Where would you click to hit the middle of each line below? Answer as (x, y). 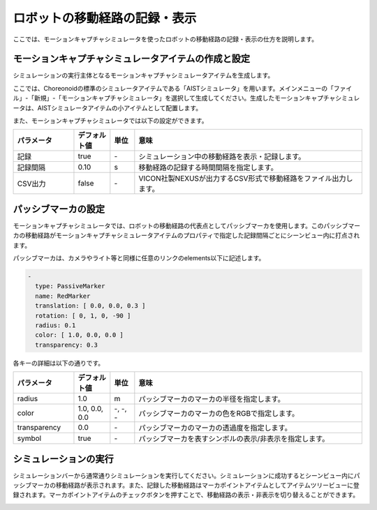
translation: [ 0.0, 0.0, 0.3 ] (90, 306)
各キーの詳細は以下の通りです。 (59, 363)
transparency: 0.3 (66, 345)
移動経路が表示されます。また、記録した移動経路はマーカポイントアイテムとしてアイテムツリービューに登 (207, 486)
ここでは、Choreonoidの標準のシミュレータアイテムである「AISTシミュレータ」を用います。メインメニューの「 (173, 88)
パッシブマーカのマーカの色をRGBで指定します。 (219, 414)
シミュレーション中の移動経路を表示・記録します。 (222, 157)
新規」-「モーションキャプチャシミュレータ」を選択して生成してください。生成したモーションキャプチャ (185, 98)
